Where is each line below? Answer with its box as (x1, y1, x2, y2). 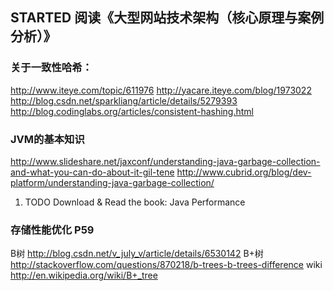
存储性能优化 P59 (10, 223, 95, 237)
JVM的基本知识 (10, 132, 85, 146)
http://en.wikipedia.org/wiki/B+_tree (10, 269, 158, 282)
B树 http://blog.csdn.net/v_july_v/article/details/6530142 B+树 (10, 248, 264, 260)
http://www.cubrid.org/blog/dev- (176, 166, 312, 178)
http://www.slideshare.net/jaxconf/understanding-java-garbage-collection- (10, 155, 321, 167)
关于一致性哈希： (10, 61, 93, 75)
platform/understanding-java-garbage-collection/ (10, 176, 215, 188)
